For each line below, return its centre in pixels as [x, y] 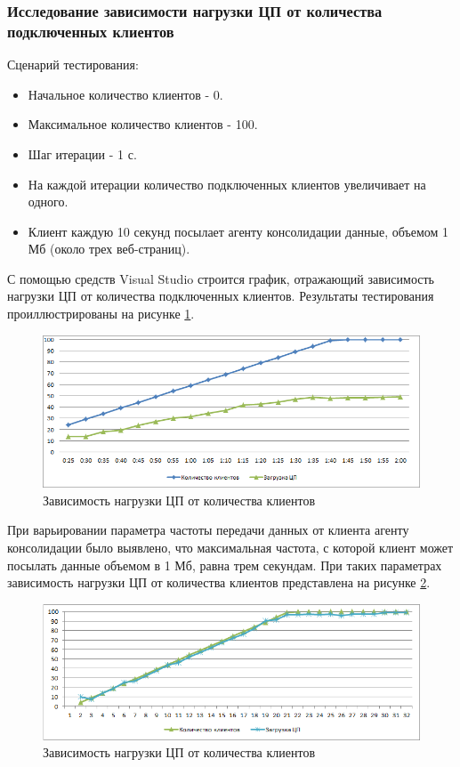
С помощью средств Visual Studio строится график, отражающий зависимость [221, 278]
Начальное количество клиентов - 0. [125, 94]
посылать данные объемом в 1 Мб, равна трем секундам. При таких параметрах [225, 565]
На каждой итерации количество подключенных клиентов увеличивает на [227, 184]
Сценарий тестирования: [73, 65]
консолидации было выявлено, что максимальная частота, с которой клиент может [230, 548]
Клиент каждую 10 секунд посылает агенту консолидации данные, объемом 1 [238, 231]
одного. [48, 202]
